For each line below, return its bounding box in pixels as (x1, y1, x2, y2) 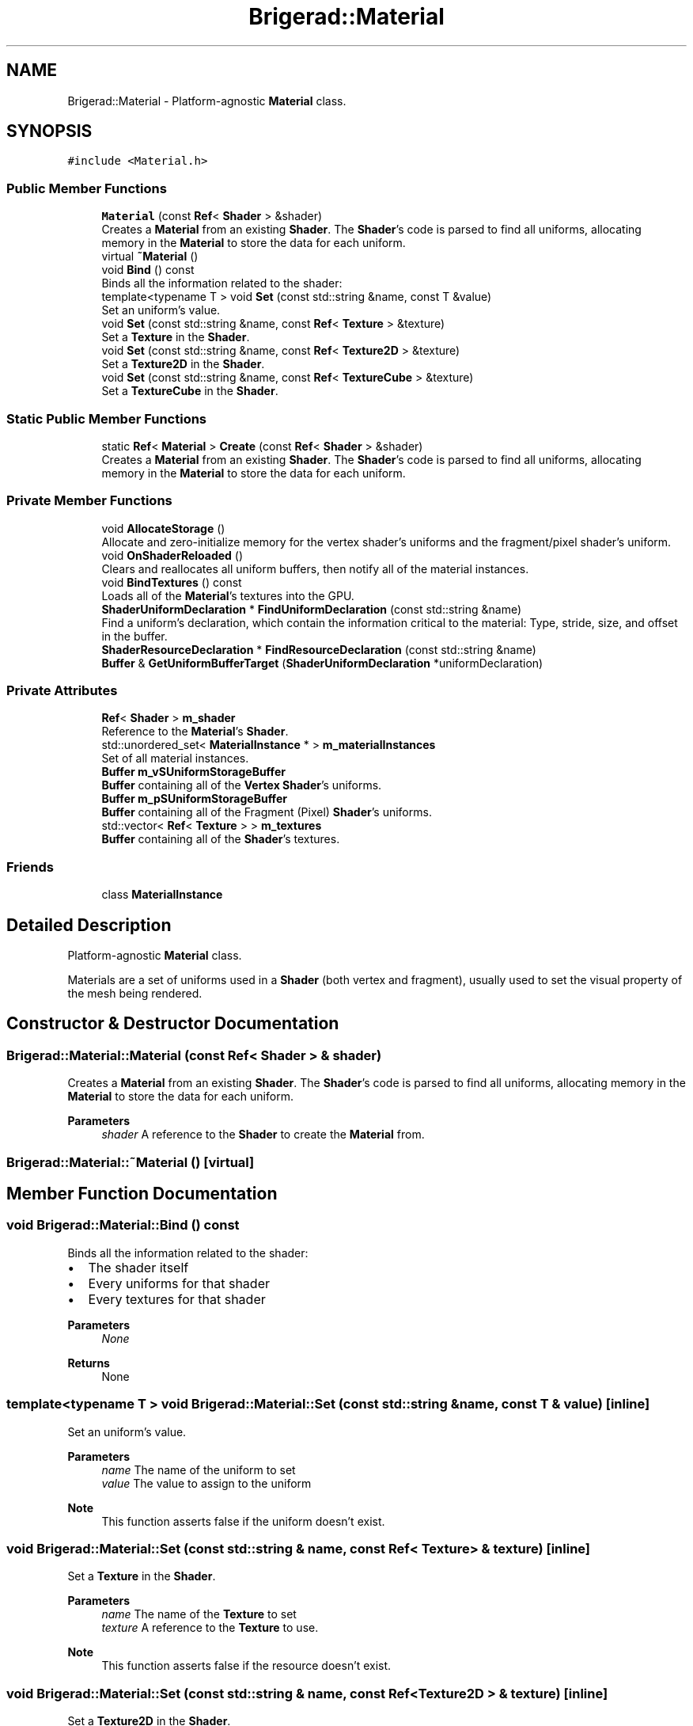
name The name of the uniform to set (101, 1462, 296, 1477)
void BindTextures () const (101, 575, 242, 589)
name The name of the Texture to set (101, 1607, 297, 1621)
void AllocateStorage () (101, 521, 225, 535)
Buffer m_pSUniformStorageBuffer (101, 792, 287, 806)
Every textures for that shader (88, 1291, 266, 1307)
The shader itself (88, 1259, 189, 1275)
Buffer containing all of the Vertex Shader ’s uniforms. (101, 778, 382, 793)
